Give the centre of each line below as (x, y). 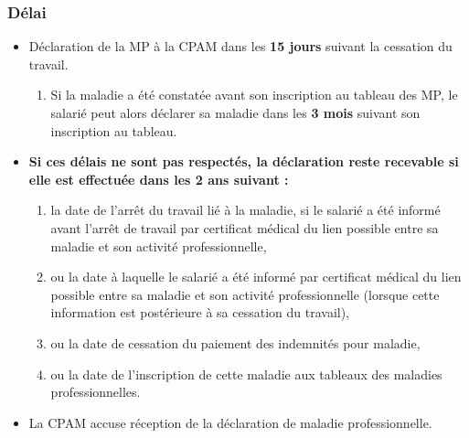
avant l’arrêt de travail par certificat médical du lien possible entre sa (245, 227)
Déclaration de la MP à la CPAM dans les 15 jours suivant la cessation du (240, 46)
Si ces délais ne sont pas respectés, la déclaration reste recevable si (244, 161)
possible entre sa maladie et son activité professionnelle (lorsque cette (245, 294)
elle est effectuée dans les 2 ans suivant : (159, 179)
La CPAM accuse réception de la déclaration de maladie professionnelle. (230, 422)
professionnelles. (96, 392)
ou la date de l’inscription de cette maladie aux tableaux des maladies (246, 374)
